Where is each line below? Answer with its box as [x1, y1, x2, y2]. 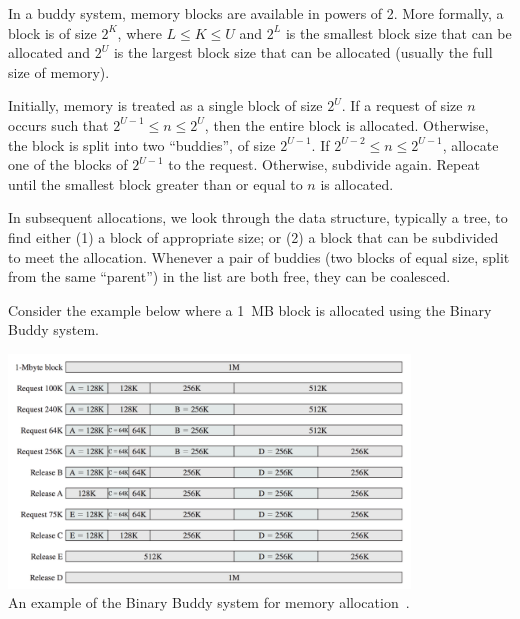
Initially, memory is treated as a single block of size [8, 95, 323, 116]
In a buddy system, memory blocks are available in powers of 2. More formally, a [8, 3, 504, 23]
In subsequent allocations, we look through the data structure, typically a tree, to [8, 207, 508, 228]
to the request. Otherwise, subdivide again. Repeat [168, 154, 480, 175]
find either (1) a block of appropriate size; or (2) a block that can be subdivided [8, 226, 499, 247]
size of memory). [8, 61, 110, 82]
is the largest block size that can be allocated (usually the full [113, 42, 493, 63]
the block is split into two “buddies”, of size [8, 134, 276, 155]
